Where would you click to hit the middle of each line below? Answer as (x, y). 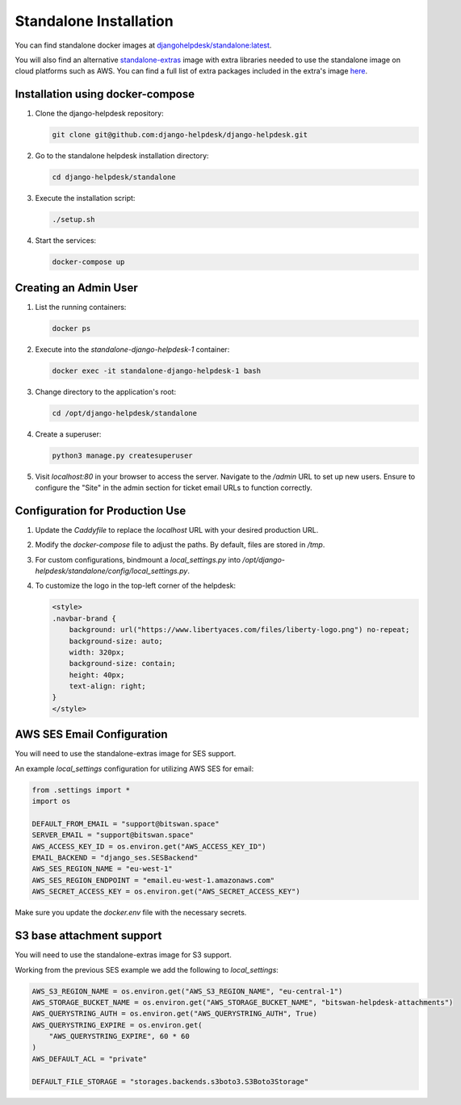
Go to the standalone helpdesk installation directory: (122, 156)
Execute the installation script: (85, 199)
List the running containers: (81, 307)
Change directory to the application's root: (106, 391)
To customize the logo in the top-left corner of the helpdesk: (136, 586)
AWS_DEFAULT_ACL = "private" (90, 1059)
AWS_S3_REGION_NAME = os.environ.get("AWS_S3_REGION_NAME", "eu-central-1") (187, 991)
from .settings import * (81, 790)
